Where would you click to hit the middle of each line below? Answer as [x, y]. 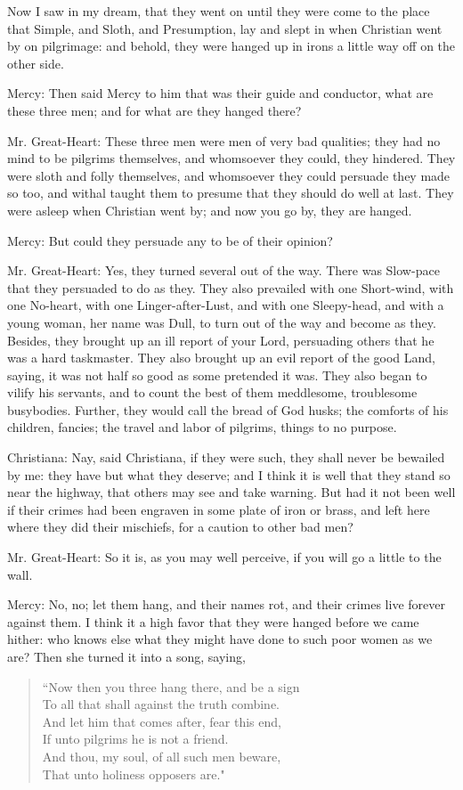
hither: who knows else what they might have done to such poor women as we [220, 639]
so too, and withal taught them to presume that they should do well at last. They [231, 193]
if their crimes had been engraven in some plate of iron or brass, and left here [219, 509]
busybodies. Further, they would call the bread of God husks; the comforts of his [228, 409]
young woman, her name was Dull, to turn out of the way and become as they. [222, 322]
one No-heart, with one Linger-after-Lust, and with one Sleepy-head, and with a [226, 305]
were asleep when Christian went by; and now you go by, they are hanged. [210, 210]
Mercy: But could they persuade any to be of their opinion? [170, 240]
